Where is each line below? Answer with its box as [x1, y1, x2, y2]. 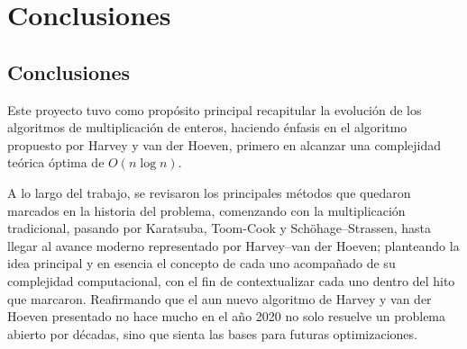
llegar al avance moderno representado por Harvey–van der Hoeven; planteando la [7, 236, 460, 255]
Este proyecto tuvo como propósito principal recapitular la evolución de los [7, 100, 422, 119]
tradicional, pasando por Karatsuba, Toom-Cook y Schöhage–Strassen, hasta [7, 219, 431, 237]
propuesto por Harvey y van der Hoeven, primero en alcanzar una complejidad [7, 135, 442, 154]
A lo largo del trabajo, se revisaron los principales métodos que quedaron [7, 183, 411, 201]
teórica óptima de [7, 153, 105, 172]
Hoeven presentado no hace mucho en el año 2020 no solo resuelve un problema [7, 307, 446, 326]
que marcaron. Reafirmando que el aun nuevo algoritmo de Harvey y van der [7, 289, 432, 308]
